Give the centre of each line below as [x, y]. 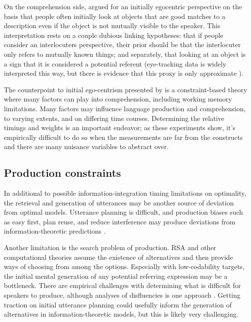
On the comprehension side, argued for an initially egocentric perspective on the [123, 6]
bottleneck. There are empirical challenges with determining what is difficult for [123, 285]
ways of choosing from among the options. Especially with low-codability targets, [124, 266]
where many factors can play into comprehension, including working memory [118, 99]
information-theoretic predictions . [55, 231]
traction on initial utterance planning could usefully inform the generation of [118, 304]
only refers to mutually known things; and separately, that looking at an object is [125, 54]
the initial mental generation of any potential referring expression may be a [116, 276]
